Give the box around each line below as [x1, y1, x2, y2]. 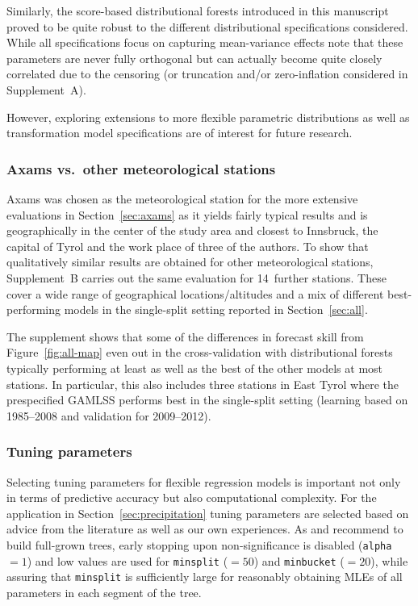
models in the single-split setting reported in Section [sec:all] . [64, 301, 368, 318]
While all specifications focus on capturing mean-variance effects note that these [6, 34, 403, 51]
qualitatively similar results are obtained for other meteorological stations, [6, 253, 374, 270]
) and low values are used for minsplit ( [27, 552, 228, 569]
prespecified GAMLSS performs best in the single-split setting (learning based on [6, 391, 408, 408]
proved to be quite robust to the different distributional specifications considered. [6, 18, 408, 35]
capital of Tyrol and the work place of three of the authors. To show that [6, 237, 369, 254]
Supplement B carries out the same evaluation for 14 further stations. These [6, 269, 387, 286]
